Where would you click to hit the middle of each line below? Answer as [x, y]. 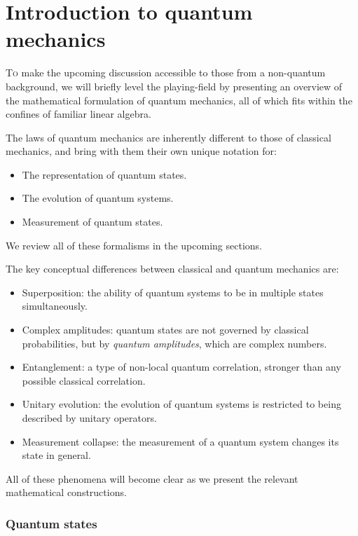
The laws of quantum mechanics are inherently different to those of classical [168, 137]
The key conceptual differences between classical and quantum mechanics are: [172, 269]
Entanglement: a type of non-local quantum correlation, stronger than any [181, 367]
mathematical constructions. [66, 492]
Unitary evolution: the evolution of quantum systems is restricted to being [181, 404]
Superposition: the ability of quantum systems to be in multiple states [173, 292]
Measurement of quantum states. [92, 222]
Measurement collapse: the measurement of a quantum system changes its [180, 441]
